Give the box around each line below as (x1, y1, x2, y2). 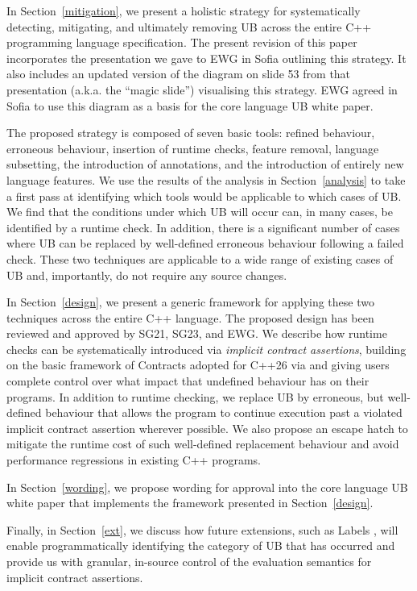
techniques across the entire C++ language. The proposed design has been (6, 309, 374, 326)
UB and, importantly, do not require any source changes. (6, 266, 287, 283)
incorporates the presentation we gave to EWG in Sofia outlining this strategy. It (6, 49, 407, 66)
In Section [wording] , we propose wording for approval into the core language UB (6, 478, 408, 495)
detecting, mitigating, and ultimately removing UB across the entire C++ (6, 18, 372, 35)
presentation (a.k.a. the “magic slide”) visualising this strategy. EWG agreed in (6, 81, 398, 98)
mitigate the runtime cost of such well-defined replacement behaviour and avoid (6, 435, 399, 452)
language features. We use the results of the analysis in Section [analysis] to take (6, 171, 406, 188)
